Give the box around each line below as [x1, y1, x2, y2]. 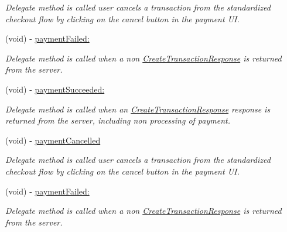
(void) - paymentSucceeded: [5, 83, 105, 95]
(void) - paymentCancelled [5, 134, 101, 146]
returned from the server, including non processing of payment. [5, 114, 230, 127]
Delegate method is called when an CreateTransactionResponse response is [5, 103, 271, 115]
